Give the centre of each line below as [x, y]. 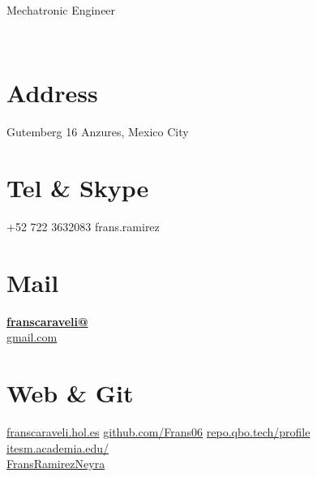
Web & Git [70, 393]
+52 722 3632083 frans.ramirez [83, 227]
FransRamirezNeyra [56, 464]
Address [52, 93]
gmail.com [32, 337]
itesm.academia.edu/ [58, 447]
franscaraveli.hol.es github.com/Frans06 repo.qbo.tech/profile [158, 432]
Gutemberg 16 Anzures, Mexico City [98, 132]
